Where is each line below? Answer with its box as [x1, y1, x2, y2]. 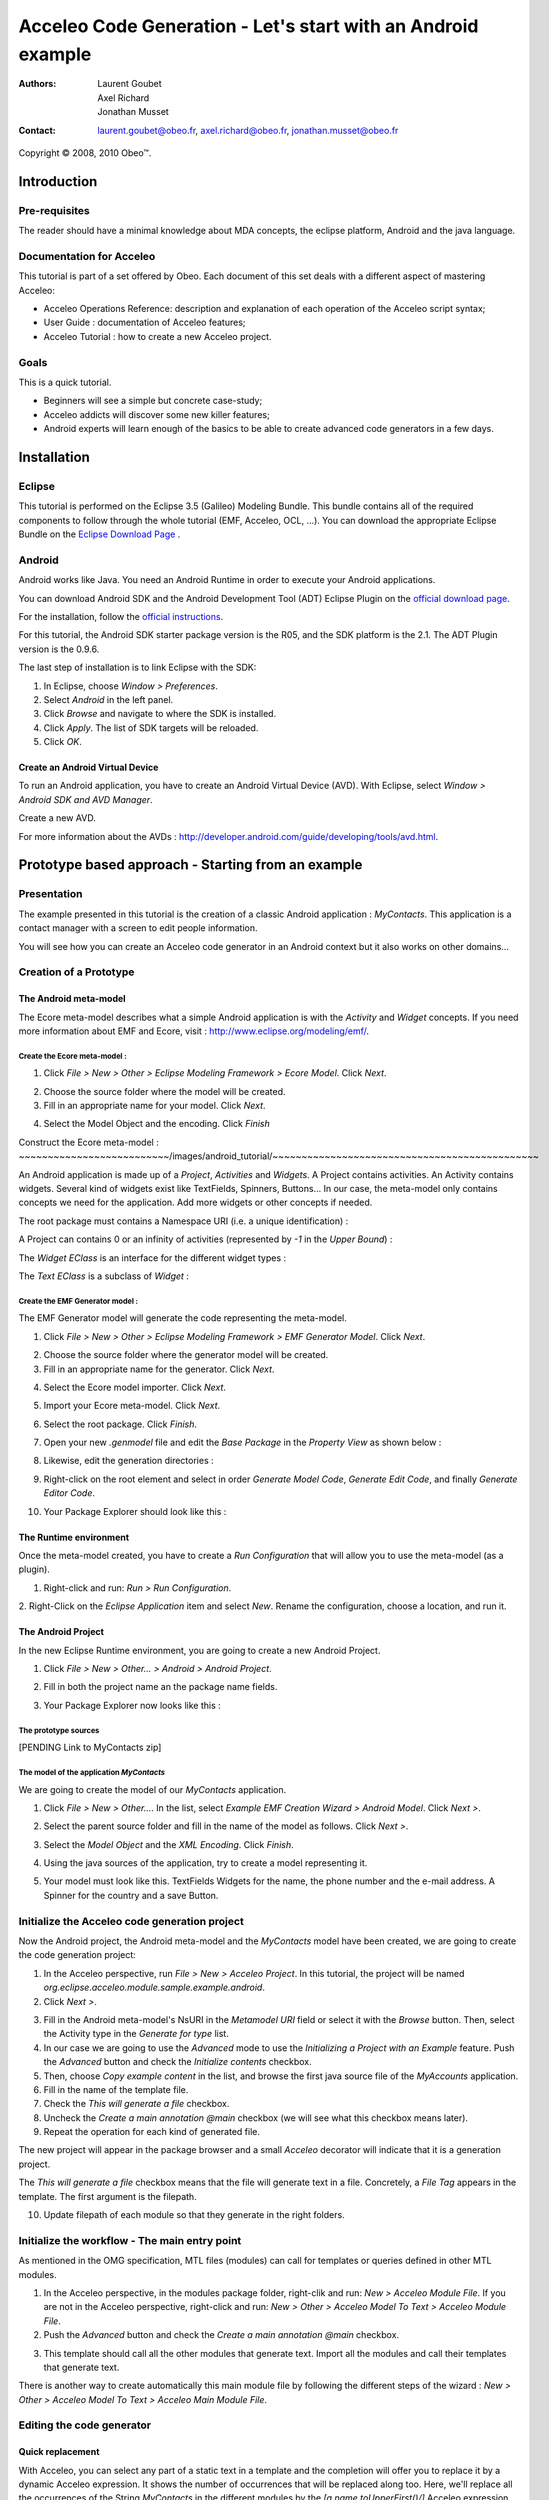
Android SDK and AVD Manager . [18, 793, 154, 805]
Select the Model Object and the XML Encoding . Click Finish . [43, 1838, 294, 1850]
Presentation [18, 887, 83, 901]
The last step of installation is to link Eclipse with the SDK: [18, 661, 257, 674]
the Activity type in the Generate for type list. [43, 2028, 229, 2040]
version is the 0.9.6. [18, 643, 100, 655]
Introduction [18, 173, 98, 190]
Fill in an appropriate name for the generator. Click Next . [43, 1363, 275, 1375]
